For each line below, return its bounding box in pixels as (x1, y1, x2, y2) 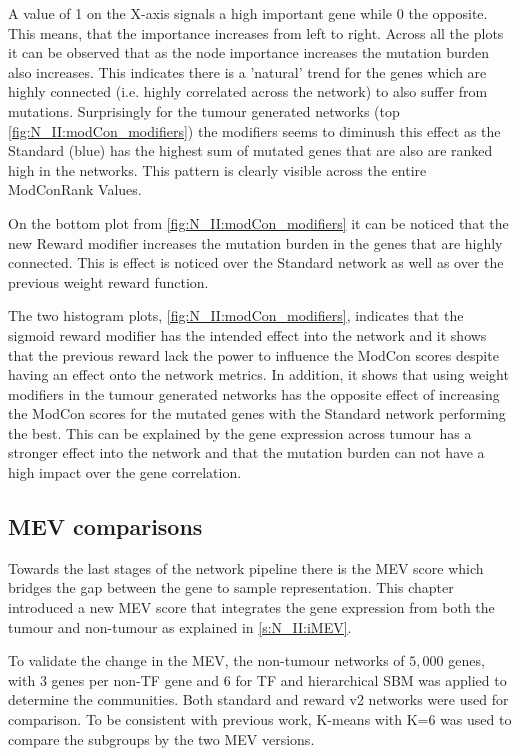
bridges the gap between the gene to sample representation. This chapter (8, 577, 454, 598)
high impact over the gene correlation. (8, 462, 242, 483)
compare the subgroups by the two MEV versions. (8, 728, 315, 749)
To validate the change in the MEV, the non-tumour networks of (8, 650, 405, 671)
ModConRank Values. (8, 179, 142, 200)
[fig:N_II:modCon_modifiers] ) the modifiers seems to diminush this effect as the (8, 120, 501, 141)
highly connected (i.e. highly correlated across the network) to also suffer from (8, 81, 488, 102)
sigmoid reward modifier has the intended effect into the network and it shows (8, 324, 487, 345)
